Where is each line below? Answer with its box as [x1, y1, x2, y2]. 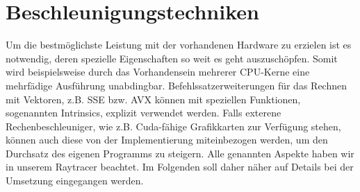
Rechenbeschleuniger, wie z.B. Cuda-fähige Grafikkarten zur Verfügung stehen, [6, 119, 341, 133]
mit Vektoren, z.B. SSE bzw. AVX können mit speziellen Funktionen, [6, 91, 301, 106]
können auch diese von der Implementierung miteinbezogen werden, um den [6, 132, 328, 147]
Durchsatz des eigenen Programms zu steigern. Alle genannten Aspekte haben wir [6, 146, 354, 160]
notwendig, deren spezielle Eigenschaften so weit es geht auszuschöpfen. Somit [6, 51, 338, 65]
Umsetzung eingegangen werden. [6, 173, 144, 188]
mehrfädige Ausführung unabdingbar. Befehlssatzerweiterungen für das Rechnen [6, 78, 347, 92]
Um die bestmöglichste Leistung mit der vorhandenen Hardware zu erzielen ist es [6, 37, 352, 52]
